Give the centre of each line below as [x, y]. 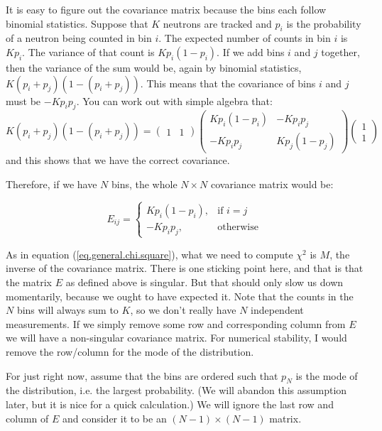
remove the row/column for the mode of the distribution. [130, 352]
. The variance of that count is [88, 51]
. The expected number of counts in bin [245, 38]
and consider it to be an [114, 418]
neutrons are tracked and [217, 23]
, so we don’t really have [183, 310]
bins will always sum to [67, 310]
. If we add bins [251, 51]
